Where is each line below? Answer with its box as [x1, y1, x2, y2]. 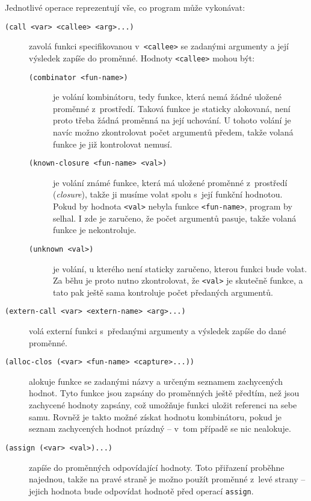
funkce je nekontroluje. [53, 223, 137, 236]
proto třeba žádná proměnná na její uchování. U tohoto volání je [53, 114, 291, 126]
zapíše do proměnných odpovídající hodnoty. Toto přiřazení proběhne [29, 461, 285, 473]
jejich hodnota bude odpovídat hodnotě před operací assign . [29, 484, 254, 497]
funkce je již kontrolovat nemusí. [53, 137, 173, 150]
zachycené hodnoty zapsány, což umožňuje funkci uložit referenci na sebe [29, 399, 297, 411]
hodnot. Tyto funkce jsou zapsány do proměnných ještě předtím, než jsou [29, 387, 300, 399]
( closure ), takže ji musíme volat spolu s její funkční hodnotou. [53, 188, 283, 201]
